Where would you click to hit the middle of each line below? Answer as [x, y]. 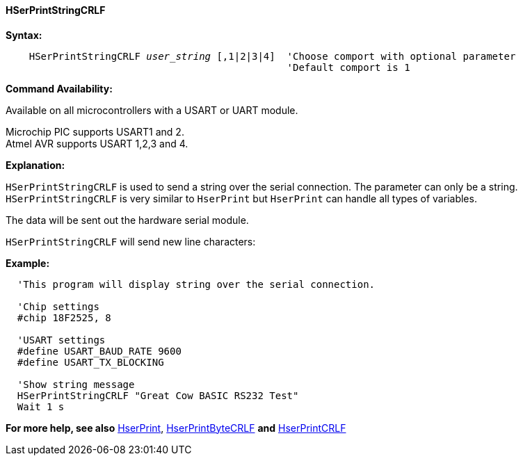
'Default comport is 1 [348, 67]
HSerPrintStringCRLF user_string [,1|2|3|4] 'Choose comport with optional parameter [272, 56]
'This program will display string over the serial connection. [196, 284]
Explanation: [35, 165]
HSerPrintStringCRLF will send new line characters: [131, 241]
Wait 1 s [41, 406]
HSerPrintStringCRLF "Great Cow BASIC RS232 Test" [158, 395]
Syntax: [24, 35]
